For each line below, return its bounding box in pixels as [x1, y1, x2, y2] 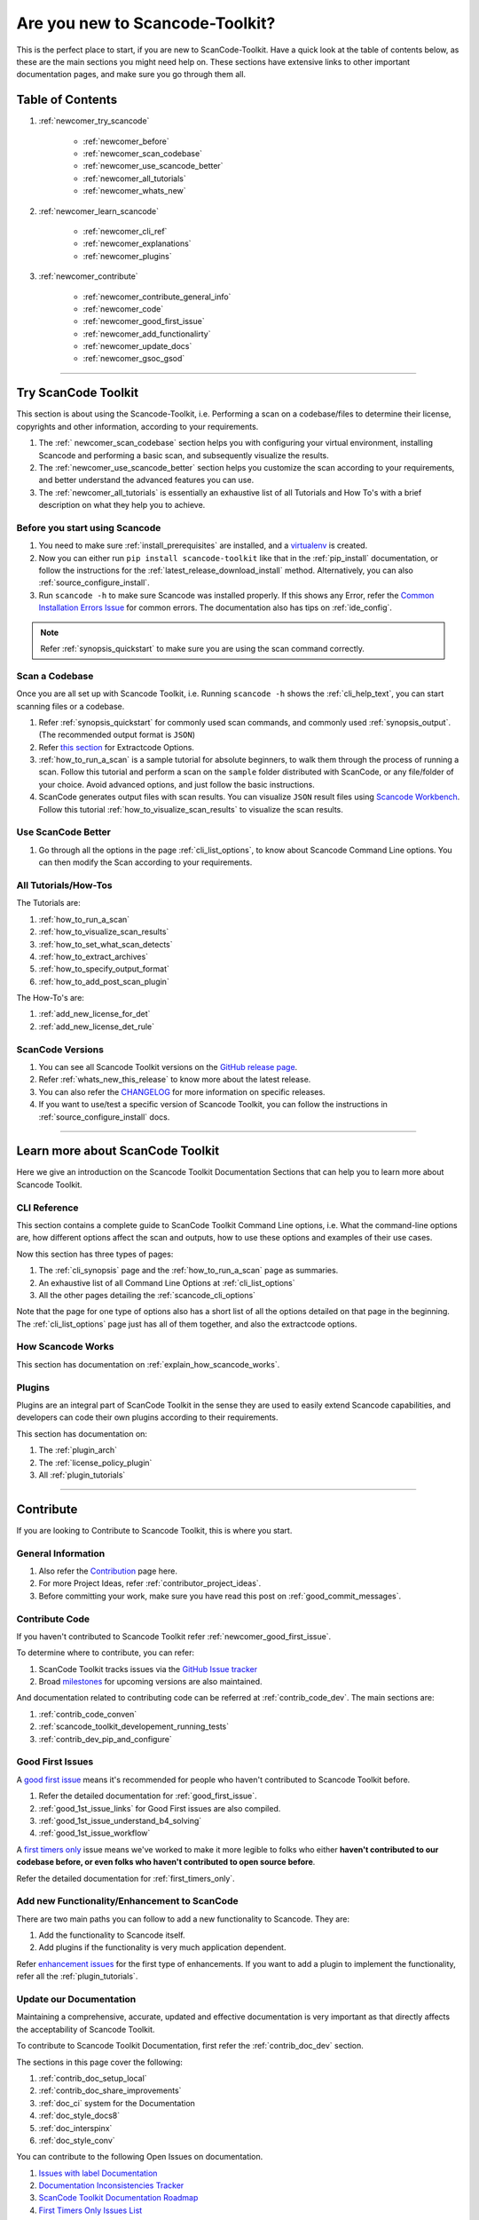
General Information [16, 1547, 106, 1559]
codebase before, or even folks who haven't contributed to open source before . [16, 1857, 316, 1867]
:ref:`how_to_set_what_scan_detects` [38, 939, 173, 949]
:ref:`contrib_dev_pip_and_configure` [38, 1733, 172, 1744]
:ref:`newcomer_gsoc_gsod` [82, 353, 185, 364]
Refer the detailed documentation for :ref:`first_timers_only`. [16, 1873, 235, 1883]
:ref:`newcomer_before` [82, 136, 169, 147]
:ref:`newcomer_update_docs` [82, 341, 192, 352]
